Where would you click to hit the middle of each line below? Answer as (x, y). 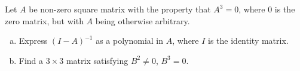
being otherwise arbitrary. (143, 20)
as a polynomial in (130, 41)
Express (33, 41)
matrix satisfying (97, 60)
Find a (31, 60)
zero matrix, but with (44, 20)
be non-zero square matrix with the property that (120, 9)
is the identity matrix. (248, 41)
